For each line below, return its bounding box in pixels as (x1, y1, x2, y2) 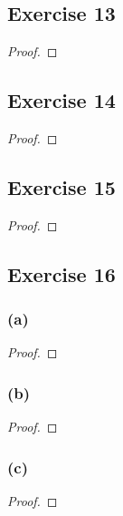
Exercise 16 (7, 259, 116, 287)
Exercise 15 (7, 172, 116, 200)
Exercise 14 (7, 86, 116, 114)
